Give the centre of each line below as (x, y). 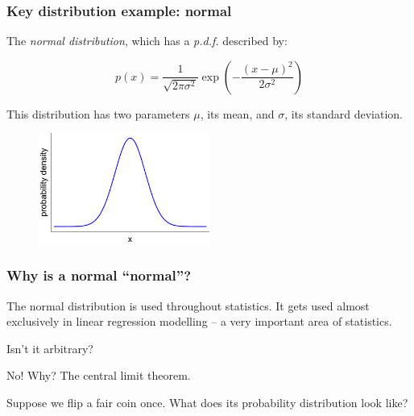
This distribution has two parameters (98, 113)
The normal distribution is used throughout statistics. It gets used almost (188, 305)
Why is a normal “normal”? (99, 275)
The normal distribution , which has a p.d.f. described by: (147, 41)
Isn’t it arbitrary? (50, 348)
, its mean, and (237, 113)
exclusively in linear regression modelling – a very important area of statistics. (199, 321)
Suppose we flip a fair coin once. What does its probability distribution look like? (207, 402)
